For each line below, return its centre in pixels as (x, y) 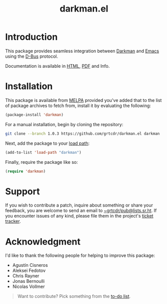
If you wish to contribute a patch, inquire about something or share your (79, 205)
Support (22, 191)
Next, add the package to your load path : (47, 143)
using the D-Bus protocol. (32, 56)
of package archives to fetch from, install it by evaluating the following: (78, 106)
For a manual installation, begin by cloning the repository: (64, 124)
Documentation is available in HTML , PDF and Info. (57, 66)
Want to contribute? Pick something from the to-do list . (74, 296)
